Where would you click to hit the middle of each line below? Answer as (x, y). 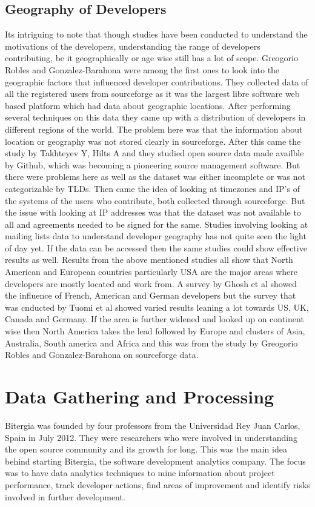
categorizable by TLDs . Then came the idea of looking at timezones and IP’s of (152, 188)
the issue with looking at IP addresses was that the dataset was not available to (153, 212)
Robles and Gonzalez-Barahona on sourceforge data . (102, 355)
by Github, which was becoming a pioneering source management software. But (153, 164)
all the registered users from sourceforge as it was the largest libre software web (152, 94)
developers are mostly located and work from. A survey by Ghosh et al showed (151, 283)
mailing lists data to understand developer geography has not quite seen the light (156, 236)
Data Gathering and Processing (140, 396)
